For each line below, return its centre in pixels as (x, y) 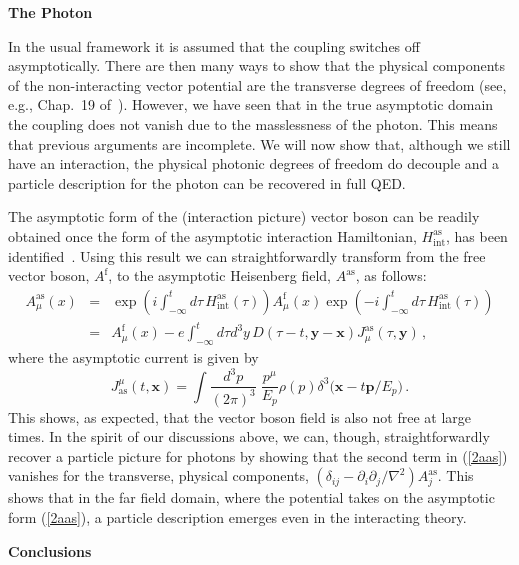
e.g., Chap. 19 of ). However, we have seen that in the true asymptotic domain (251, 104)
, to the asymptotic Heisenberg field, (219, 275)
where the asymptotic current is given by (133, 357)
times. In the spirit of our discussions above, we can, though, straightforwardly (249, 436)
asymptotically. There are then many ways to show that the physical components (257, 65)
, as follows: (391, 275)
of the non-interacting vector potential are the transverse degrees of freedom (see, (257, 84)
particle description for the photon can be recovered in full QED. (207, 182)
